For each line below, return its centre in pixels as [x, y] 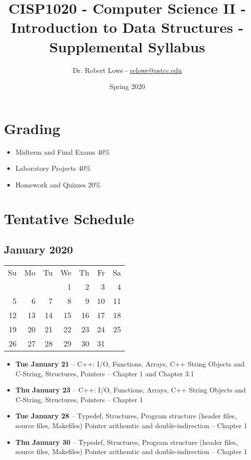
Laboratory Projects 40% [53, 168]
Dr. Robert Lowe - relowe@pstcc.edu [127, 70]
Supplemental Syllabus [127, 46]
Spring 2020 [127, 86]
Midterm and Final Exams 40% [63, 151]
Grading [32, 128]
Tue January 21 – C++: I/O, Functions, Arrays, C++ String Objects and [130, 363]
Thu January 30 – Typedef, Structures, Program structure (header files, [126, 442]
